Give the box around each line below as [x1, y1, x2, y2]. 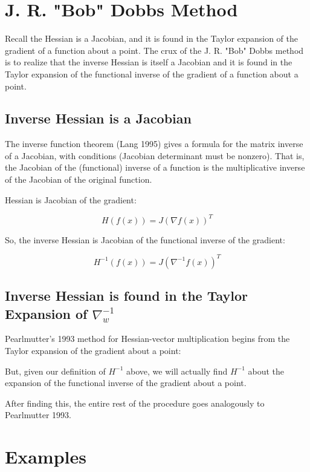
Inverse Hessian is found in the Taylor [5, 286, 248, 305]
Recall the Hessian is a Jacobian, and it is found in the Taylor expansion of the [5, 32, 298, 45]
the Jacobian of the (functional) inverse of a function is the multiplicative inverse [5, 161, 305, 174]
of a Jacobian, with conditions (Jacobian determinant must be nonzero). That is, [5, 149, 305, 162]
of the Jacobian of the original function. [5, 173, 152, 186]
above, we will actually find [126, 364, 228, 377]
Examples [5, 444, 86, 469]
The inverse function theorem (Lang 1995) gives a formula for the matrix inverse [5, 137, 303, 150]
